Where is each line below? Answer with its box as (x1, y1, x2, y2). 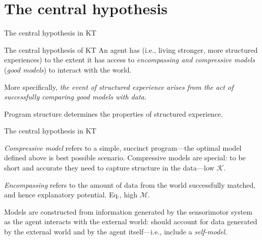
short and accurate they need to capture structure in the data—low (4, 162, 215, 173)
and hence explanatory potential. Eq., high (4, 189, 138, 200)
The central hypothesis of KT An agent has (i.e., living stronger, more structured (4, 44, 258, 55)
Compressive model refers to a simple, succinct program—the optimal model (4, 142, 242, 153)
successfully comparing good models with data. (4, 91, 147, 102)
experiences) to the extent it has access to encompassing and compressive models (4, 54, 255, 65)
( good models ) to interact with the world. (4, 64, 132, 75)
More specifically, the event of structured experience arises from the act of (4, 81, 234, 92)
